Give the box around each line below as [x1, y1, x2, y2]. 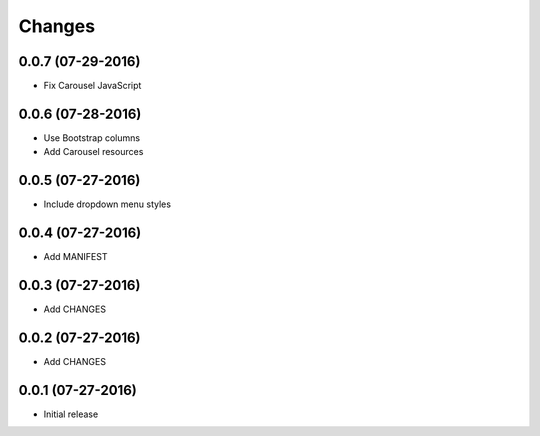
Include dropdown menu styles [43, 198, 172, 210]
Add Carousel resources [43, 146, 144, 158]
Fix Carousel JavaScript [43, 80, 142, 92]
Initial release [43, 408, 99, 420]
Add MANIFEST [43, 251, 108, 263]
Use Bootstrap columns [43, 131, 140, 144]
